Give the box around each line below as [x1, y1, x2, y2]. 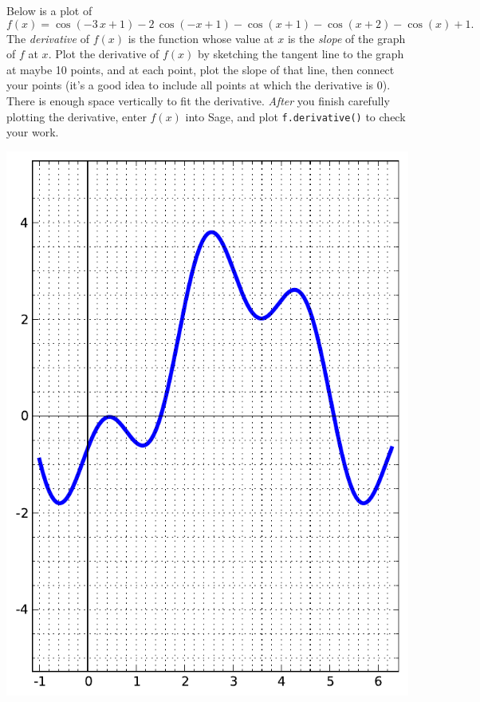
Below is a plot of [6, 2, 92, 18]
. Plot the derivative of [48, 45, 159, 62]
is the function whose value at [128, 30, 274, 46]
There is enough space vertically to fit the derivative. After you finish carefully [6, 92, 390, 108]
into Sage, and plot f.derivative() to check [185, 108, 406, 124]
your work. [6, 124, 59, 140]
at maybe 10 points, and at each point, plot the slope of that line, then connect [6, 61, 395, 77]
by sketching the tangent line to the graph [198, 45, 404, 62]
